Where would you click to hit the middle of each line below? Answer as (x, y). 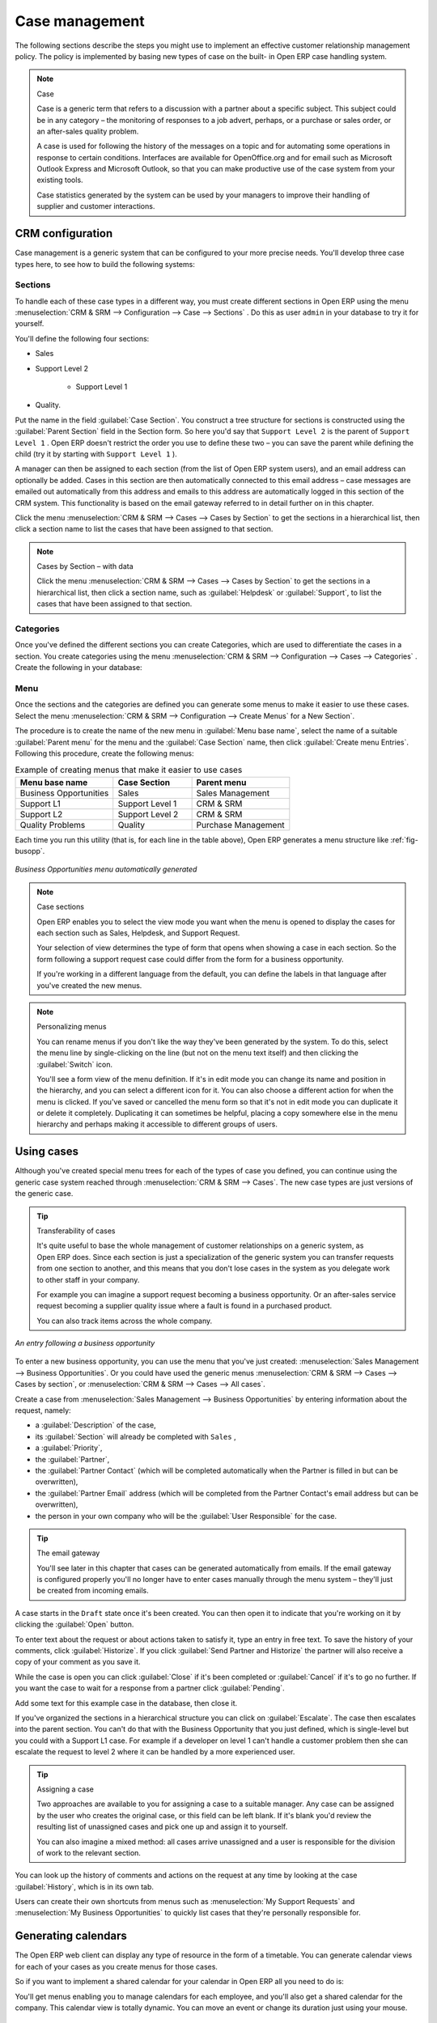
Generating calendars (71, 1936)
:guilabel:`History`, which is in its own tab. (84, 1886)
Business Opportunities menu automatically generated (106, 869)
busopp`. (30, 851)
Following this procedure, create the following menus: (104, 753)
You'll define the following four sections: (82, 338)
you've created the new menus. (89, 985)
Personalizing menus (72, 1027)
